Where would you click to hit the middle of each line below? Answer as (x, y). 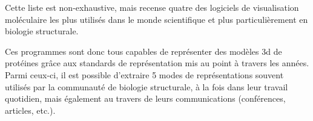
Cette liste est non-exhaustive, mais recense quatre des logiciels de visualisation (152, 7)
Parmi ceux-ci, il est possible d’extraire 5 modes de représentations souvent (144, 74)
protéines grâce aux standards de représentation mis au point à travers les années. (157, 63)
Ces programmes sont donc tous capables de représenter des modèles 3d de (143, 51)
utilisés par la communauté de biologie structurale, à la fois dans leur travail (147, 86)
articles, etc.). (30, 110)
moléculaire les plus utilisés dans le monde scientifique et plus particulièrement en (156, 19)
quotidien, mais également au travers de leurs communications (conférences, (145, 98)
